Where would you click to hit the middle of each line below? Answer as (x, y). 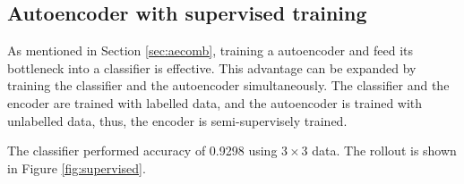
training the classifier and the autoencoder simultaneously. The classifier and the (228, 85)
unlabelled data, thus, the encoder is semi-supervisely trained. (177, 120)
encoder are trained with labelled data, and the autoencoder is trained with (215, 102)
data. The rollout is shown (384, 151)
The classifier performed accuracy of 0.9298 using (142, 151)
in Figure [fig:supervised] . (77, 167)
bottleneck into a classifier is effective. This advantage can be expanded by (212, 67)
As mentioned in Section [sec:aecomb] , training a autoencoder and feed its (210, 50)
